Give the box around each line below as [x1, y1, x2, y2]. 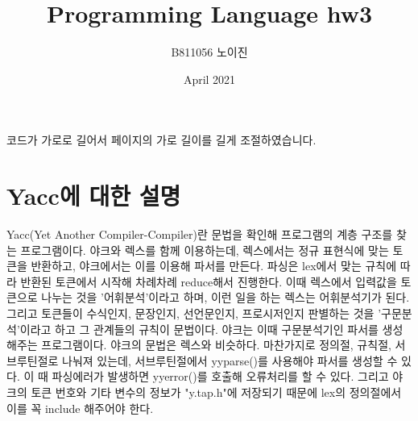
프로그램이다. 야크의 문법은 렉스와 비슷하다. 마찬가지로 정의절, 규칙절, [41, 336, 391, 353]
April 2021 [183, 70, 236, 87]
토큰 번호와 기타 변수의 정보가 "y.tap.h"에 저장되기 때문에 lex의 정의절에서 [31, 383, 402, 400]
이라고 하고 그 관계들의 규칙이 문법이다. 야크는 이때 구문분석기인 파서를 [19, 320, 379, 337]
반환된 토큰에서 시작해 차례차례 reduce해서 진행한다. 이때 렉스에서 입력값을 [20, 273, 397, 290]
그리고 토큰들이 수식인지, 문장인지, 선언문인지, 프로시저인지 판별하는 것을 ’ [6, 305, 382, 321]
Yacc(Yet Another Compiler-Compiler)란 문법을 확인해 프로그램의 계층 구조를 [6, 226, 393, 243]
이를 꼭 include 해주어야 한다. [6, 399, 154, 416]
